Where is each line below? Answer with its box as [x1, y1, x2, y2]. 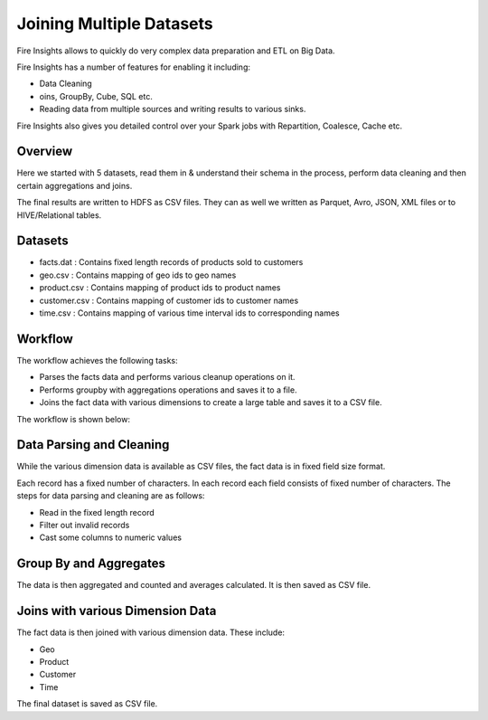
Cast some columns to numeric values [39, 532, 183, 543]
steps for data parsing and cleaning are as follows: [16, 490, 205, 501]
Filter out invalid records [39, 519, 130, 530]
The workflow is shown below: [16, 413, 131, 424]
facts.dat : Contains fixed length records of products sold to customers [39, 257, 304, 268]
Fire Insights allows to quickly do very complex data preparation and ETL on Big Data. [16, 45, 335, 56]
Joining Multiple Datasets [16, 14, 214, 33]
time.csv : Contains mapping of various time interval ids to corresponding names [39, 308, 340, 318]
